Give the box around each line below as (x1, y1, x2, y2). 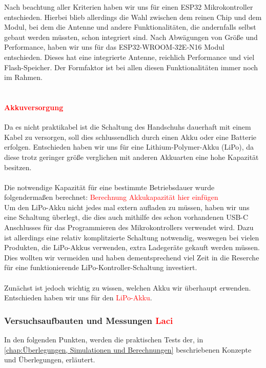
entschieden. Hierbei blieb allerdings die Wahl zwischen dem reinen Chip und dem (4, 11, 262, 22)
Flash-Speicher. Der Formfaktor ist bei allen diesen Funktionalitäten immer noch (4, 62, 258, 72)
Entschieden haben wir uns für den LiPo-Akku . (4, 292, 152, 303)
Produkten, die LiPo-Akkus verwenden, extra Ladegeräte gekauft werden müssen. (4, 242, 260, 253)
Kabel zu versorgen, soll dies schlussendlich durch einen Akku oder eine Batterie (4, 131, 256, 142)
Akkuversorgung (4, 101, 64, 112)
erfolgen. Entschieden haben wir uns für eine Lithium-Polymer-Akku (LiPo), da (4, 141, 254, 152)
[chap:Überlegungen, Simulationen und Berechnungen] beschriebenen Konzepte (4, 344, 252, 355)
